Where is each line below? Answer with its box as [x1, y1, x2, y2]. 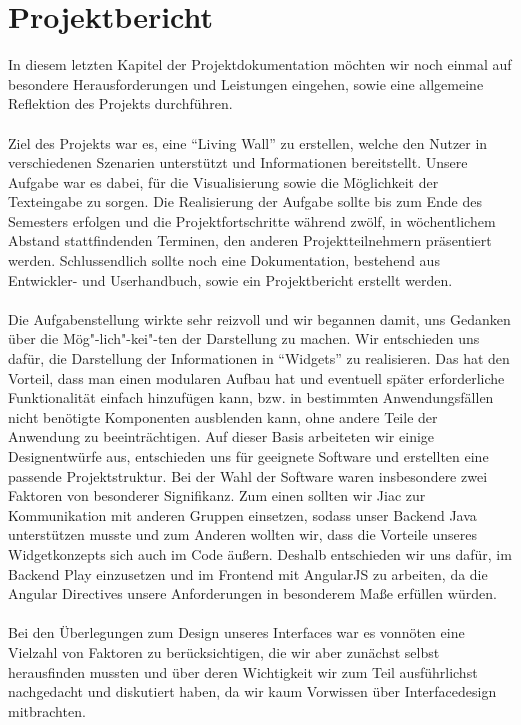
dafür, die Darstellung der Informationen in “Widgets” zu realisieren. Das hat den [8, 348, 510, 369]
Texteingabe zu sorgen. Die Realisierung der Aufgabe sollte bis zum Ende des [8, 191, 482, 212]
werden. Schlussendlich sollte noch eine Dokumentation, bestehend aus [8, 250, 440, 271]
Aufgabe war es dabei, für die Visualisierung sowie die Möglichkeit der [8, 171, 439, 192]
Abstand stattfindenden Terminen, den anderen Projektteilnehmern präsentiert [8, 230, 492, 251]
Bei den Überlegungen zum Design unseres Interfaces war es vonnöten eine [8, 622, 465, 643]
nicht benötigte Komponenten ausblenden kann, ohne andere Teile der [8, 406, 438, 427]
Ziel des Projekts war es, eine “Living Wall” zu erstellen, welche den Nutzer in [8, 132, 488, 153]
